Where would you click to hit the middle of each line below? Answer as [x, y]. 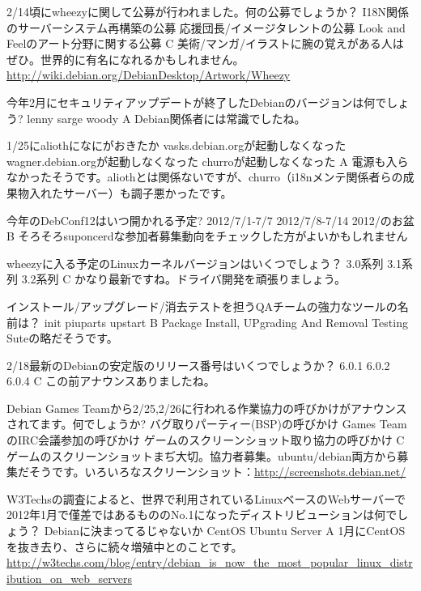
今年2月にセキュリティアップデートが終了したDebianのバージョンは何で [197, 102]
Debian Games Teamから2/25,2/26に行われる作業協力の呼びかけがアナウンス [207, 408]
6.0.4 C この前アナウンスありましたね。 [111, 381]
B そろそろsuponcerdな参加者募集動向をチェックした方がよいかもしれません [207, 236]
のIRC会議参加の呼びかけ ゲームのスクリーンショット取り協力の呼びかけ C [206, 440]
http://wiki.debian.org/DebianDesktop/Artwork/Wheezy [149, 75]
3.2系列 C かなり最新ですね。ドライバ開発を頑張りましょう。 [183, 279]
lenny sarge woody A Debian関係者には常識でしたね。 [166, 118]
